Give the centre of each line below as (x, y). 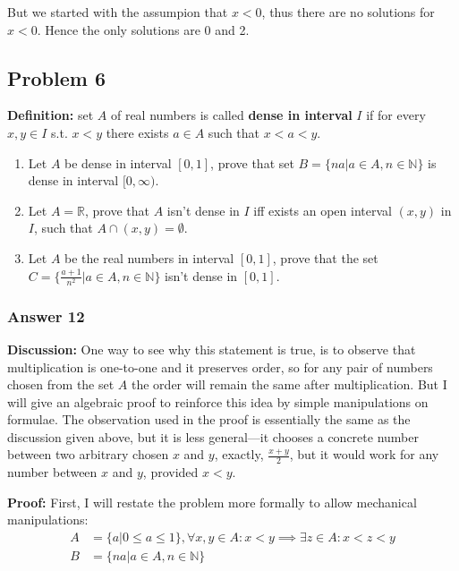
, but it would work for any (364, 454)
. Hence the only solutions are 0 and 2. (143, 29)
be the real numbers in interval (149, 257)
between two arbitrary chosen (88, 454)
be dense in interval (118, 162)
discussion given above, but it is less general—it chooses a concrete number (213, 436)
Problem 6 (56, 77)
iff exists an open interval (323, 210)
